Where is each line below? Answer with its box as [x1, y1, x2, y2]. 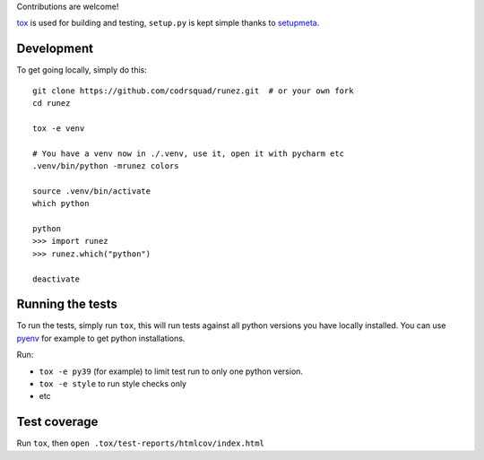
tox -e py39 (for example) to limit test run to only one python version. [39, 366, 304, 377]
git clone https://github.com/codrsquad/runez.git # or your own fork [32, 85, 354, 96]
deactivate [32, 273, 81, 284]
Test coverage [16, 414, 99, 430]
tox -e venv [32, 123, 85, 134]
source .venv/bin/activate [32, 186, 151, 196]
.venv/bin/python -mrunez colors [32, 161, 179, 171]
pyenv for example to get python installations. [16, 333, 186, 343]
